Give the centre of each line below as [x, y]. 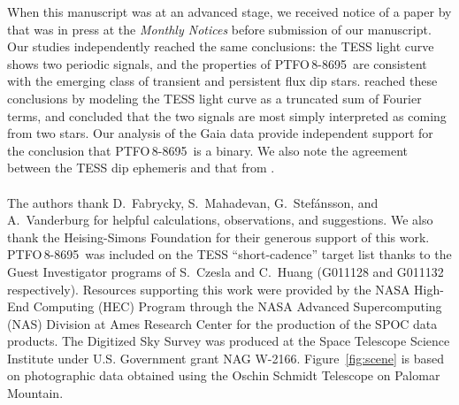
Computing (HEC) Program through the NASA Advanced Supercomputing [237, 306]
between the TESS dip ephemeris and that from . [141, 168]
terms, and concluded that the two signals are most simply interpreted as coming [227, 115]
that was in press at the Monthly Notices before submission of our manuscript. [219, 29]
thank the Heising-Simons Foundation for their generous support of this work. [218, 237]
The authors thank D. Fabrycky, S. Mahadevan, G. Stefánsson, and [193, 202]
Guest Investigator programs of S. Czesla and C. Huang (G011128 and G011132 [226, 271]
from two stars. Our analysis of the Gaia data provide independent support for [220, 133]
